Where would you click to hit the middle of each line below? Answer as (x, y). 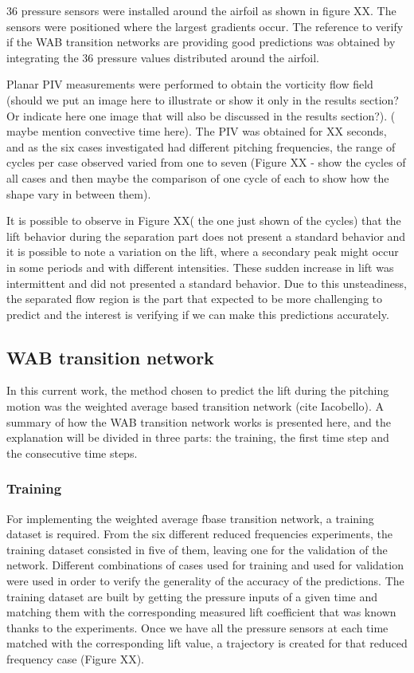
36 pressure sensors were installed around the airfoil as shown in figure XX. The (201, 10)
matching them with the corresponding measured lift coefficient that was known (201, 612)
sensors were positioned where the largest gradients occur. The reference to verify (205, 26)
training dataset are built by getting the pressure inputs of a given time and (192, 596)
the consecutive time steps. (72, 453)
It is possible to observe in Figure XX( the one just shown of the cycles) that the (204, 220)
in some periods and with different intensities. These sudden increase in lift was (200, 267)
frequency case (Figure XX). (76, 659)
